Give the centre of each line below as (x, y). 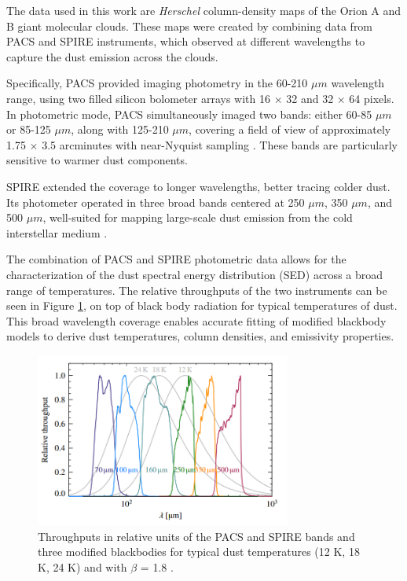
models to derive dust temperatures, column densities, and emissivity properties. (200, 336)
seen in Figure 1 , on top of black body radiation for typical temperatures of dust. (202, 305)
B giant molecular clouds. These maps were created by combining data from (190, 26)
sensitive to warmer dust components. (97, 160)
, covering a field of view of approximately (290, 129)
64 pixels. (372, 98)
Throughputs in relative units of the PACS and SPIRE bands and (196, 536)
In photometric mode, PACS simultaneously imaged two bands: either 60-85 (189, 114)
